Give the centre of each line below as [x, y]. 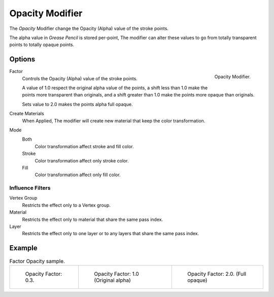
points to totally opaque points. [42, 45]
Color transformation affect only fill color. [78, 175]
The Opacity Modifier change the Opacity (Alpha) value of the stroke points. [89, 28]
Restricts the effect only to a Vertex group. [66, 205]
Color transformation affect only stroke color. [82, 160]
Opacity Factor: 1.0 [116, 274]
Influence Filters [30, 188]
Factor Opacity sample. [37, 261]
